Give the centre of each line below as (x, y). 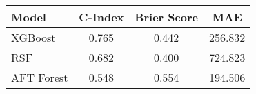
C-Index (101, 17)
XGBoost (33, 37)
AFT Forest (40, 77)
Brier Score (166, 17)
